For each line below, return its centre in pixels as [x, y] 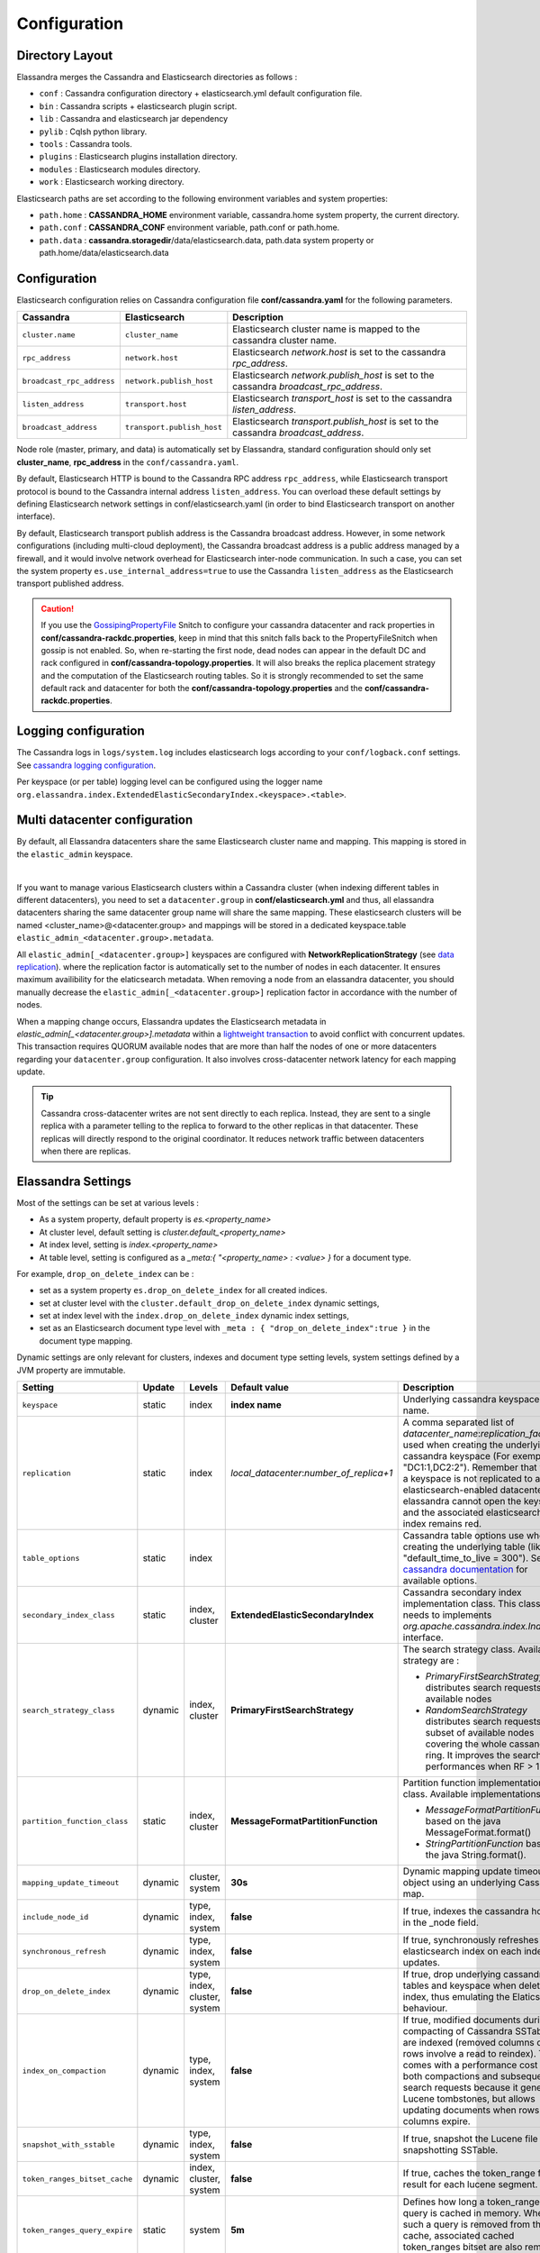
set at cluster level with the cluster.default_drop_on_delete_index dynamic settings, [209, 1303]
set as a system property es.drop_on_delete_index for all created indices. [183, 1291]
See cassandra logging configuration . [86, 765]
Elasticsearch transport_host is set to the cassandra [342, 398]
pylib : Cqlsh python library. [93, 132]
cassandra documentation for [465, 1570]
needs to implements [447, 1615]
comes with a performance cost [470, 2066]
